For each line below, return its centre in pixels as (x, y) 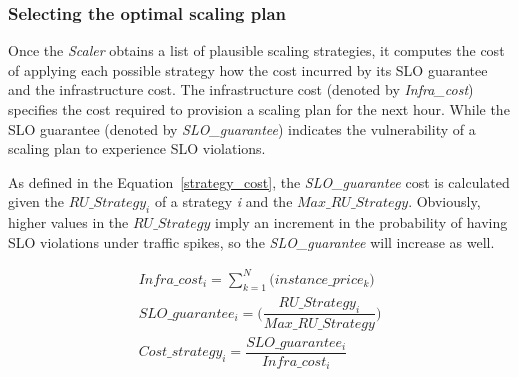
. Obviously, (444, 201)
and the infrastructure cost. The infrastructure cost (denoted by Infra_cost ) (241, 89)
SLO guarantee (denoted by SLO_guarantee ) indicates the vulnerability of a (242, 128)
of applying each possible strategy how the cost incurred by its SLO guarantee (248, 69)
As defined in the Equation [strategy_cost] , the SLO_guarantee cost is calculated (259, 181)
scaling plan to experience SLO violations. (137, 148)
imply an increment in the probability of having (361, 222)
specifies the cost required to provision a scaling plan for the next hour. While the (259, 109)
